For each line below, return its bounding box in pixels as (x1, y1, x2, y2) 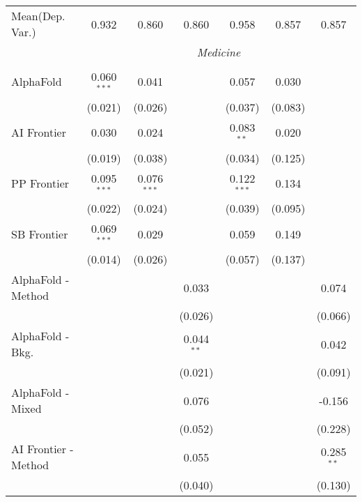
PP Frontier (11, 174, 70, 191)
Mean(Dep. (11, 8, 65, 24)
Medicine (196, 44, 241, 60)
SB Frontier (11, 225, 68, 242)
